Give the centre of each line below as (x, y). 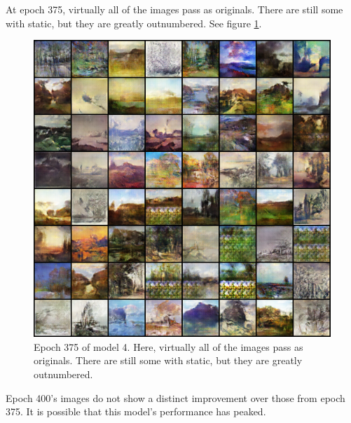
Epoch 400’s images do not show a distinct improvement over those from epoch (175, 397)
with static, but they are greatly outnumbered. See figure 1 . (134, 23)
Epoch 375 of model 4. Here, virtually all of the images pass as (168, 346)
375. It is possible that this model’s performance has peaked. (136, 411)
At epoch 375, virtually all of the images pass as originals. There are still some (174, 9)
